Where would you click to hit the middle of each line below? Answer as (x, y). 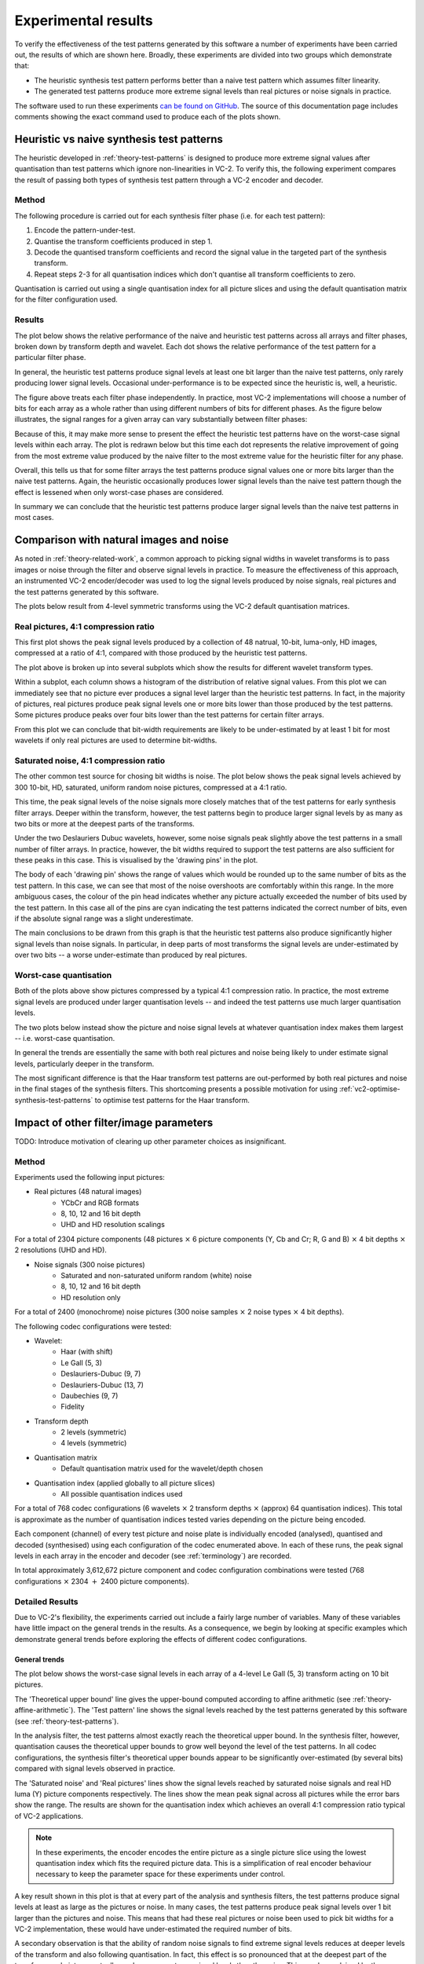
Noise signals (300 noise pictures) (90, 1264)
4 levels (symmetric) (94, 1443)
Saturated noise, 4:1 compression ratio (90, 760)
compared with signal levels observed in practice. (95, 1768)
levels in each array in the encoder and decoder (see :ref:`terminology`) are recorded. (153, 1556)
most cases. (34, 518)
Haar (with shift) (87, 1352)
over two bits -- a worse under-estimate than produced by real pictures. (131, 955)
